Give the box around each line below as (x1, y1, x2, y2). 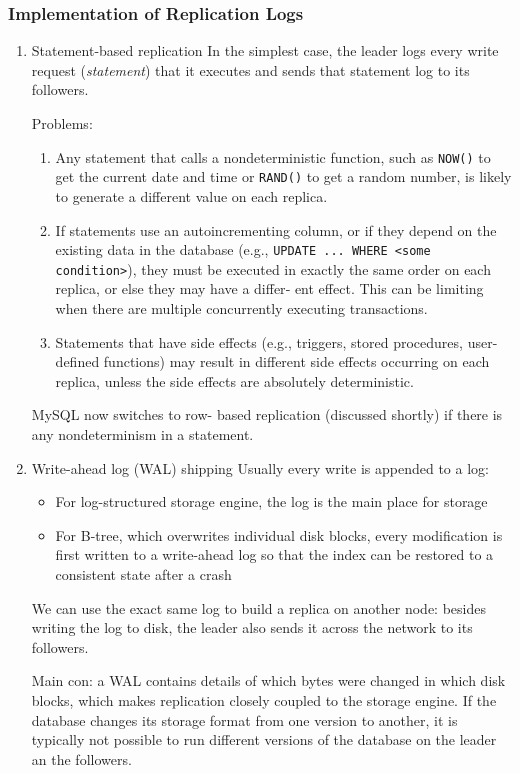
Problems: (31, 113, 93, 133)
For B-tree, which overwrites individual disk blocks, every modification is (55, 524, 503, 545)
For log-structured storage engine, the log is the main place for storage (55, 491, 488, 512)
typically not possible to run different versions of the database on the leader (31, 729, 497, 750)
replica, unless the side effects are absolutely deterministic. (55, 370, 414, 391)
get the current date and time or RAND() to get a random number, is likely (55, 166, 512, 187)
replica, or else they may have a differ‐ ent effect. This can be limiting (55, 278, 484, 299)
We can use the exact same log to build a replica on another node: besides (31, 597, 486, 618)
